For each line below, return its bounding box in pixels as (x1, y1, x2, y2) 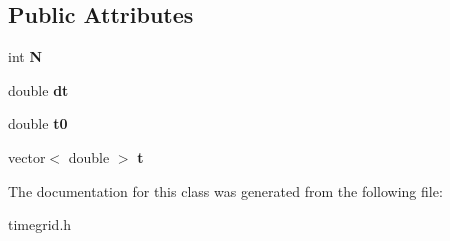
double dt (8, 79, 69, 100)
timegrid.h (8, 214, 72, 235)
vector (8, 146, 46, 167)
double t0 (8, 113, 68, 134)
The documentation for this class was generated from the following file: (8, 180, 443, 201)
